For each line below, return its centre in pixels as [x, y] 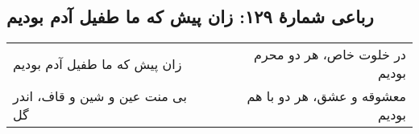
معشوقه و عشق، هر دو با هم [326, 96]
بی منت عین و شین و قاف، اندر [100, 96]
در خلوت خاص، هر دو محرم [330, 55]
